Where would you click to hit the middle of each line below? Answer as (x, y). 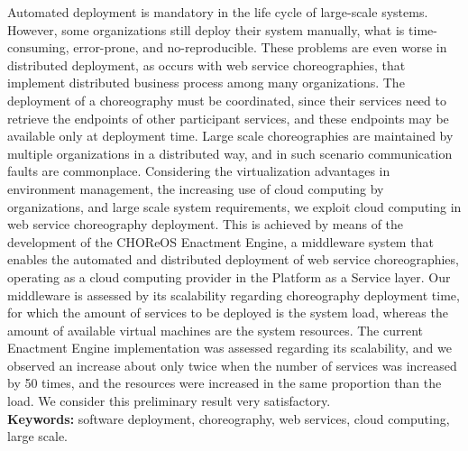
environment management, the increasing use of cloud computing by (196, 188)
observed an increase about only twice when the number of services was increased (232, 365)
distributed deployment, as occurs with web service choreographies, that (206, 64)
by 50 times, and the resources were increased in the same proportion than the (225, 383)
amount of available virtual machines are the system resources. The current (216, 330)
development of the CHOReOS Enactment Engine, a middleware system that (220, 241)
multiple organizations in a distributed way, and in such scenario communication (230, 153)
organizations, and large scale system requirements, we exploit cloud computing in (234, 206)
